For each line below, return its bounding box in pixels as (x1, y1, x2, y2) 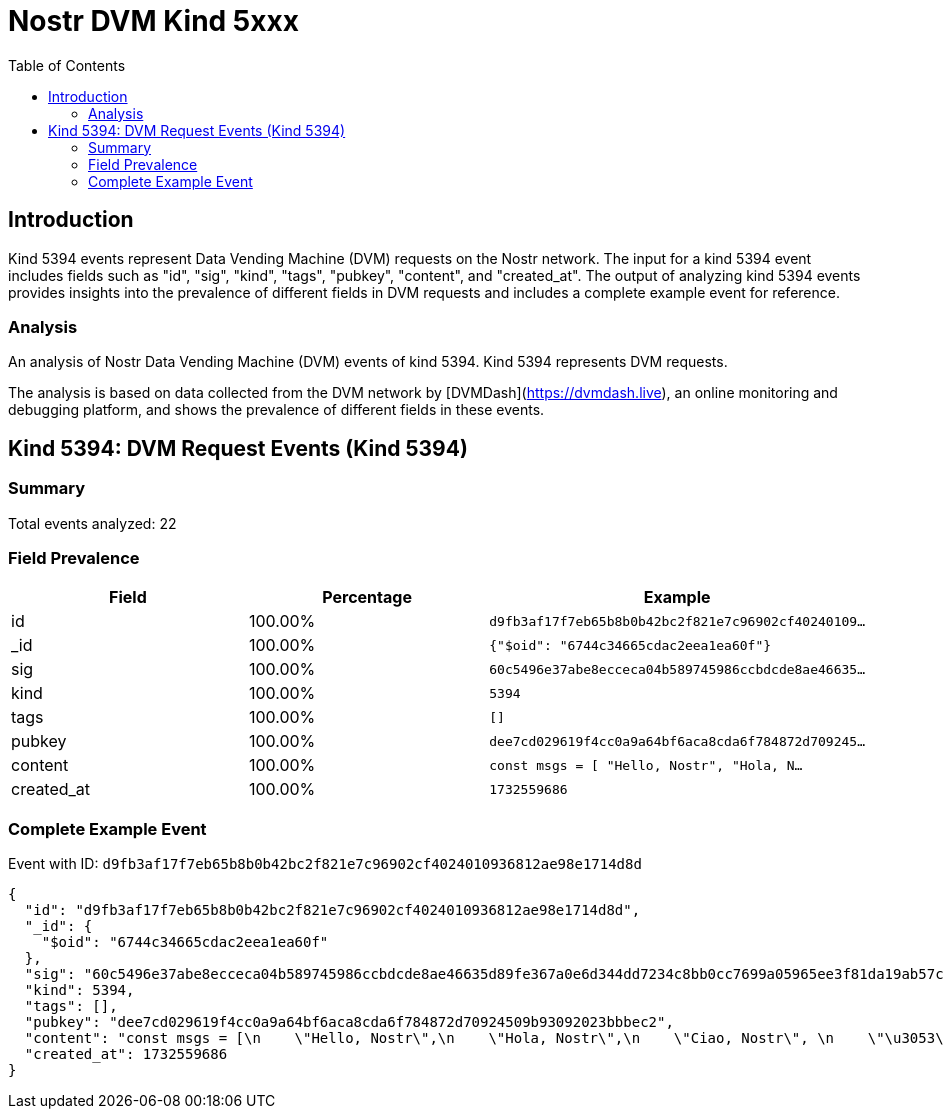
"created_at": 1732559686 (24, 1046, 228, 1063)
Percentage (322, 587, 412, 608)
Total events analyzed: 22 (8, 514, 177, 532)
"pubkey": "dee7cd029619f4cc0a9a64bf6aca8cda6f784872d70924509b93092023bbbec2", (24, 1014, 674, 1031)
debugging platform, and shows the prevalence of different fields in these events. (8, 401, 545, 419)
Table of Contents (8, 56, 126, 74)
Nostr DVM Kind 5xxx (8, 4, 299, 38)
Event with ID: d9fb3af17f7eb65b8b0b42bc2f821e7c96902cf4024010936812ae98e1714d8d (8, 855, 642, 873)
